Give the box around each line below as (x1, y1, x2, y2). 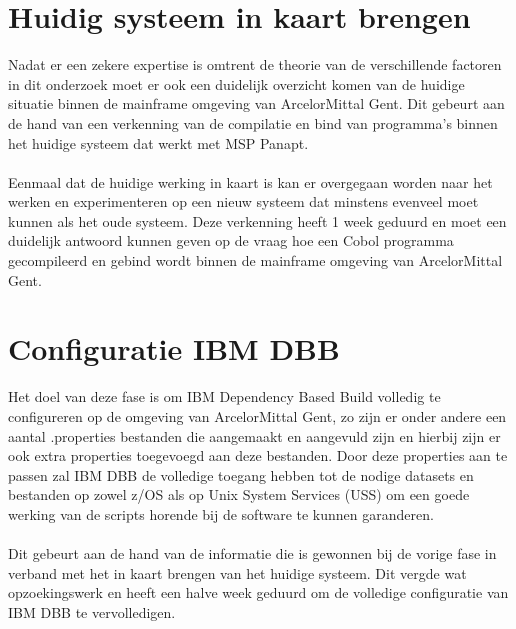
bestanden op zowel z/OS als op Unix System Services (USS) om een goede (8, 484, 470, 505)
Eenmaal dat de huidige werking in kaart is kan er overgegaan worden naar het (8, 171, 493, 192)
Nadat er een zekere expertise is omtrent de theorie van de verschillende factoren (8, 54, 502, 75)
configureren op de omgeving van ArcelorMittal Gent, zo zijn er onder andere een (8, 405, 507, 426)
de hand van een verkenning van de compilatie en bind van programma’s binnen (8, 112, 498, 133)
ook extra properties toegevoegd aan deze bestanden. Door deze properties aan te (8, 445, 508, 466)
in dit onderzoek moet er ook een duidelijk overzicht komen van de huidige (8, 73, 465, 94)
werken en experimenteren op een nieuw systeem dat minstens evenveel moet (8, 191, 479, 212)
